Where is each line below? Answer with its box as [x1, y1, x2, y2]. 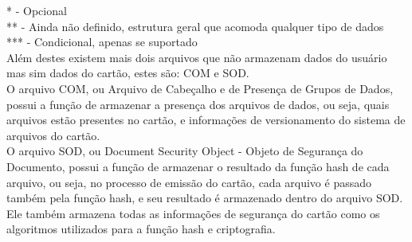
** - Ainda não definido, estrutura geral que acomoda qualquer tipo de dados [6, 18, 384, 34]
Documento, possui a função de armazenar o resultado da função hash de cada [6, 158, 390, 174]
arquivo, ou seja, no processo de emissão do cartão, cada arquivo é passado [6, 174, 371, 190]
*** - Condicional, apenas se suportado [6, 33, 198, 50]
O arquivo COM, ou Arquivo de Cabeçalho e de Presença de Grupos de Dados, [6, 80, 394, 96]
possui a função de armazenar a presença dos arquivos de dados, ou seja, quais [6, 96, 390, 112]
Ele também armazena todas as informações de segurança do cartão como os [6, 205, 380, 221]
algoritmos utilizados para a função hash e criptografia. [6, 221, 276, 237]
